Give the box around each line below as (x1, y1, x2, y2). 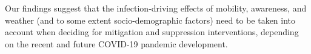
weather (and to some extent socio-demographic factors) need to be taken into (5, 13, 296, 26)
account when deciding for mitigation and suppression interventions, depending (5, 25, 299, 38)
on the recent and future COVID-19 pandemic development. (5, 37, 228, 50)
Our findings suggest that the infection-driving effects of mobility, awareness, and (5, 2, 307, 14)
